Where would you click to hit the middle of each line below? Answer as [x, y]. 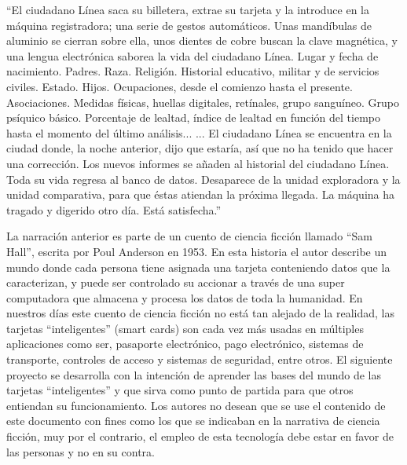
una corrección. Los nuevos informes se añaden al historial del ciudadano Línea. [198, 163]
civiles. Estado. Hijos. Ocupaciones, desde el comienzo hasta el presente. [180, 86]
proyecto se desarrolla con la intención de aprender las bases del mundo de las [194, 374]
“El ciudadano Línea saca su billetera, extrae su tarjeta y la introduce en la [188, 9]
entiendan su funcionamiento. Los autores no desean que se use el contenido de [196, 405]
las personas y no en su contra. [81, 451]
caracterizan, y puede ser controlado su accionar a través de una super [176, 282]
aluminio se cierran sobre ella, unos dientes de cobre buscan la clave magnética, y [202, 40]
